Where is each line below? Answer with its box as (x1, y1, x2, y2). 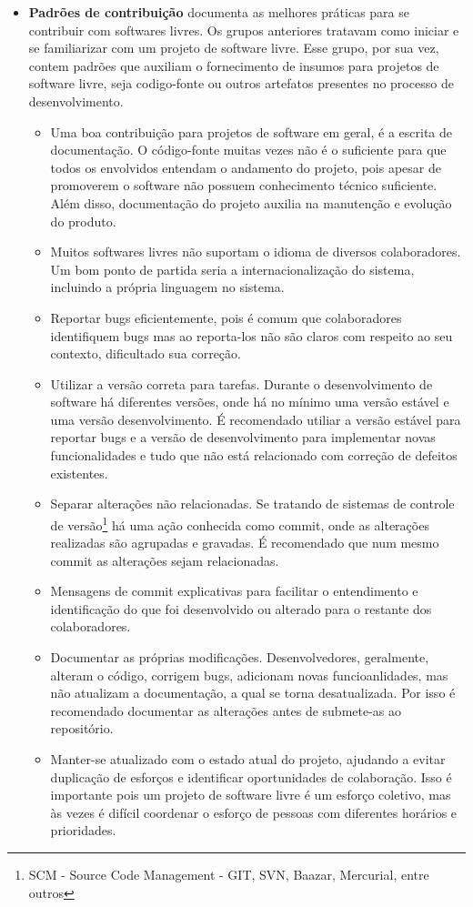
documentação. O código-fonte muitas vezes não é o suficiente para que (50, 140, 447, 159)
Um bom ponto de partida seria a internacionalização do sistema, (50, 259, 415, 278)
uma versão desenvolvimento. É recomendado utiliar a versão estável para (50, 409, 461, 428)
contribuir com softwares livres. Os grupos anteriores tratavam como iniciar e (28, 20, 459, 39)
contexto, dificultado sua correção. (50, 344, 241, 363)
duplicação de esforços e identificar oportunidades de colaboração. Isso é (50, 767, 452, 786)
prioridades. (50, 821, 116, 840)
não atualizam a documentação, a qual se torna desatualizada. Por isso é (50, 683, 456, 702)
